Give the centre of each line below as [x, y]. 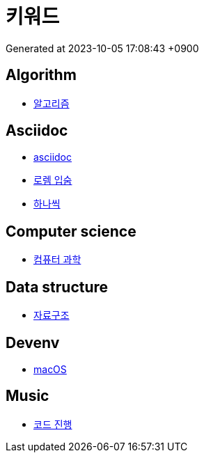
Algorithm [41, 75]
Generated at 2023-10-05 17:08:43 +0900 [102, 48]
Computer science [71, 231]
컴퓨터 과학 [57, 260]
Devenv [33, 342]
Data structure [57, 287]
